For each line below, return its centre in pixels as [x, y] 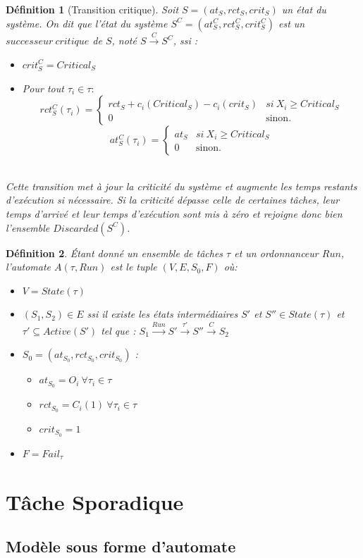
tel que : [118, 330]
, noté [124, 41]
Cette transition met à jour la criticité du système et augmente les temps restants [181, 186]
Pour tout [43, 88]
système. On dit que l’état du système [87, 23]
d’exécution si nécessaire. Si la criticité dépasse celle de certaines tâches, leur [173, 200]
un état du [304, 9]
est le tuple [134, 267]
